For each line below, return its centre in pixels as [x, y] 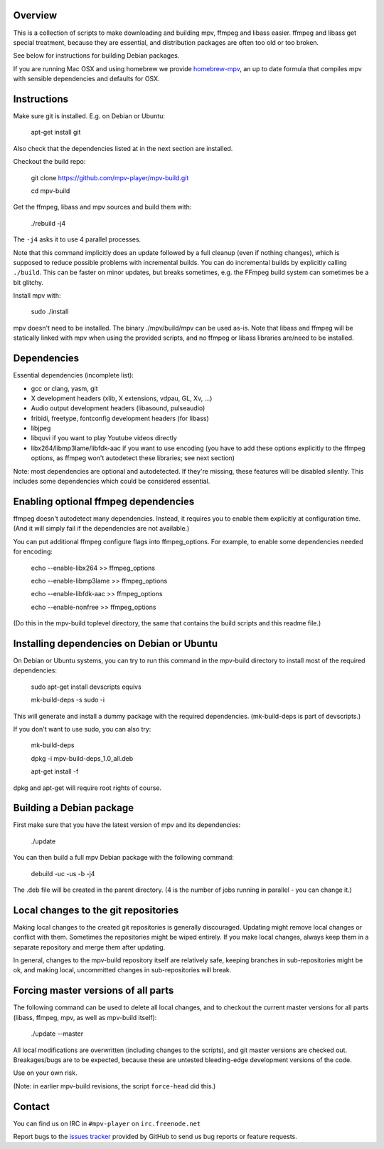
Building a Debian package [74, 808]
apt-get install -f [55, 771]
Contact [31, 1107]
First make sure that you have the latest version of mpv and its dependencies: [127, 825]
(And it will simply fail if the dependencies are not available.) [101, 529]
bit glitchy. [28, 282]
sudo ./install [50, 312]
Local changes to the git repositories [96, 910]
